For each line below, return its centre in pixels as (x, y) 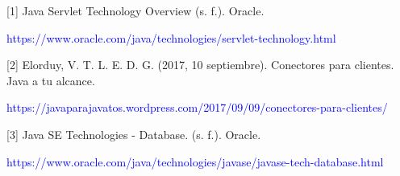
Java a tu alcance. (51, 80)
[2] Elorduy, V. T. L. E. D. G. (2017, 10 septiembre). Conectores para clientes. (200, 65)
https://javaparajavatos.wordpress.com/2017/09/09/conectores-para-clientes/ (197, 107)
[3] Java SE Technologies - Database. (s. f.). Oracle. (134, 134)
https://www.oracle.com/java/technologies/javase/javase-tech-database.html (195, 161)
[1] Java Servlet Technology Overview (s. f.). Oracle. (135, 10)
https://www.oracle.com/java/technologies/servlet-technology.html (171, 37)
